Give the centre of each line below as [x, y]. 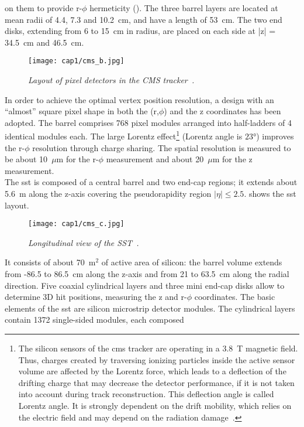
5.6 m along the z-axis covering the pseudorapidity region [108, 194]
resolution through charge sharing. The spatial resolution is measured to [162, 147]
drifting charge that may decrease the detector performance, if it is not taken [156, 382]
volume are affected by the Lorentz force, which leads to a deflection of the [152, 371]
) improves [275, 136]
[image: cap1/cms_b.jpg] [76, 61]
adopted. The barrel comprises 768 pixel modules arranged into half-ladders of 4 [148, 122]
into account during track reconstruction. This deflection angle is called [146, 394]
